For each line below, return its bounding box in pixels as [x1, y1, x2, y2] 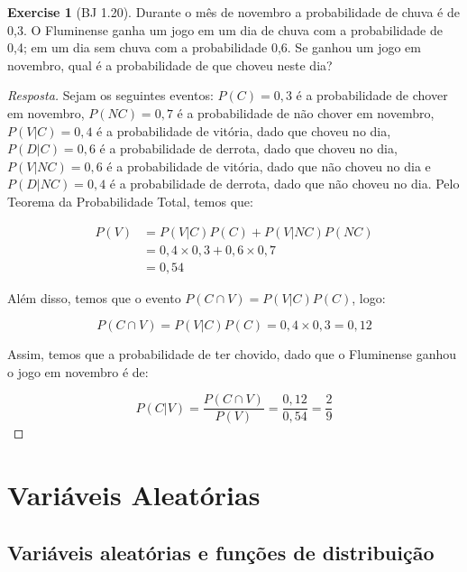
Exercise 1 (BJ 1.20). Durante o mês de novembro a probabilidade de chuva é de [7, 3, 460, 21]
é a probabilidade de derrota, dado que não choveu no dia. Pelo [109, 174, 460, 193]
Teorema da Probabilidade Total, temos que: [7, 191, 253, 210]
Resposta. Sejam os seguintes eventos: [7, 86, 214, 105]
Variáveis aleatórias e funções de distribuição [7, 538, 435, 566]
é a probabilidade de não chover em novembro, [177, 103, 435, 122]
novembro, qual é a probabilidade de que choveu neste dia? [7, 55, 333, 74]
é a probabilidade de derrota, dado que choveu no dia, [99, 139, 398, 158]
